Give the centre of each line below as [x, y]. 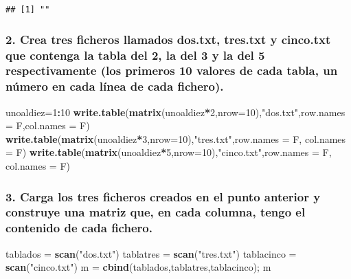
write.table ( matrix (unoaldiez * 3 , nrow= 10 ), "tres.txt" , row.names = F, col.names [176, 138]
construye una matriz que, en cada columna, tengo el [156, 212]
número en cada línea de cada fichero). [115, 86]
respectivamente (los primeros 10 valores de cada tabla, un [172, 70]
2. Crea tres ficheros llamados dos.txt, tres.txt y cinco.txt [168, 39]
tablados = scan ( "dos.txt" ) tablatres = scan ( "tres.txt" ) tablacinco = [151, 253]
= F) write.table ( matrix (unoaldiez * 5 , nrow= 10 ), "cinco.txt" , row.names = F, [169, 152]
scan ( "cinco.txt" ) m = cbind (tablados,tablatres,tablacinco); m [138, 267]
